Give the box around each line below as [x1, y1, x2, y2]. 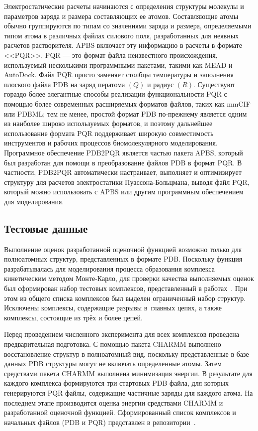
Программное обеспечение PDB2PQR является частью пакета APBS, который [4, 147, 243, 157]
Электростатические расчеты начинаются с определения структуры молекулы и [4, 1, 244, 11]
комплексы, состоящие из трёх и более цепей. [4, 312, 143, 322]
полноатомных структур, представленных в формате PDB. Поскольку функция [4, 254, 243, 264]
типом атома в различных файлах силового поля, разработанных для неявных [4, 30, 239, 40]
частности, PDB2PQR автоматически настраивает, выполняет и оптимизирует [4, 167, 242, 177]
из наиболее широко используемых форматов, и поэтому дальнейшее [4, 118, 213, 129]
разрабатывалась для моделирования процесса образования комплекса [4, 263, 215, 274]
